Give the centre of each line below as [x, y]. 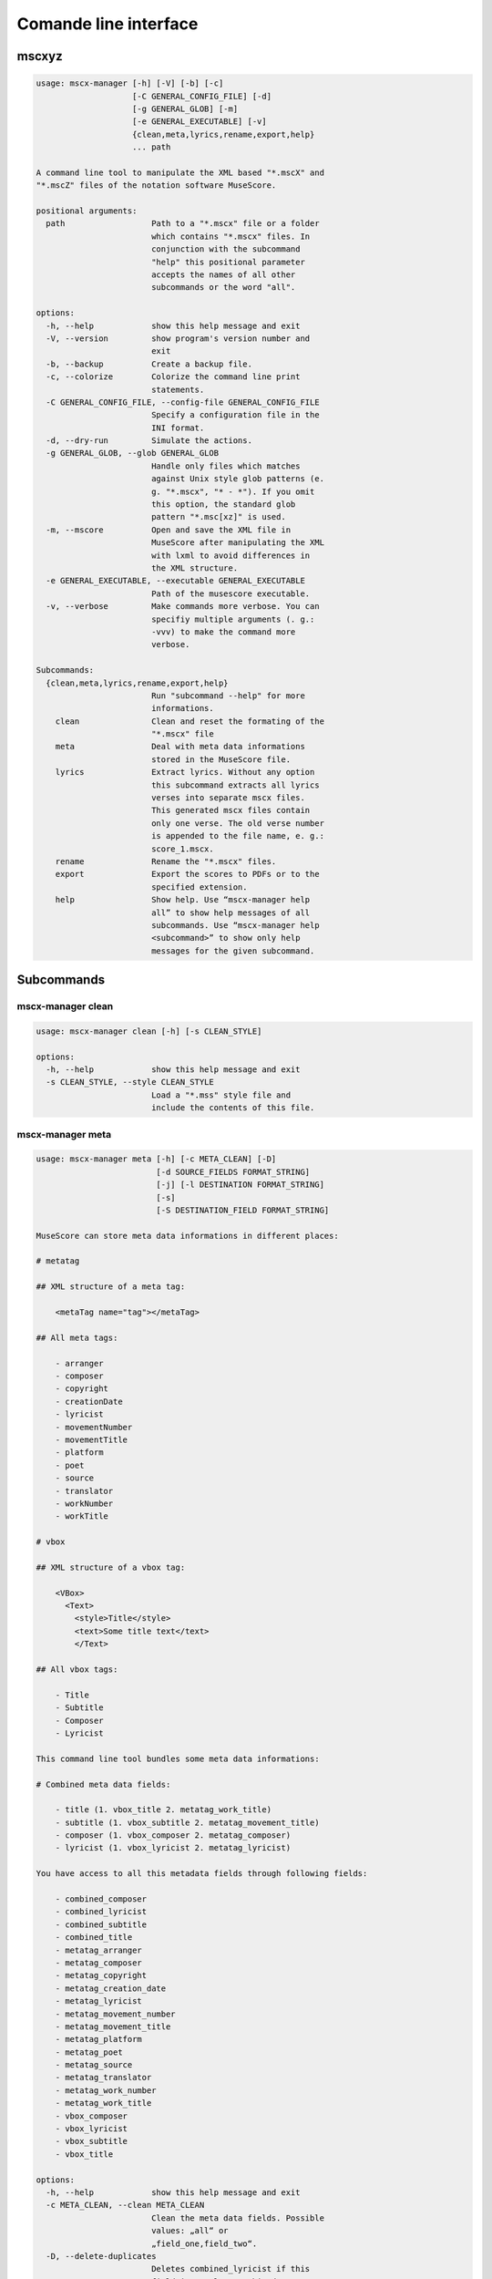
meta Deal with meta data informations [180, 747]
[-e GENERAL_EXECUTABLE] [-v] [200, 122]
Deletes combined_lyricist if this [231, 2269]
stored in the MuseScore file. [221, 759]
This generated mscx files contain [231, 810]
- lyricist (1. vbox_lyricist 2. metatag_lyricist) [173, 1848]
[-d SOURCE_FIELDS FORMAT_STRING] [233, 1172]
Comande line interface [108, 24]
